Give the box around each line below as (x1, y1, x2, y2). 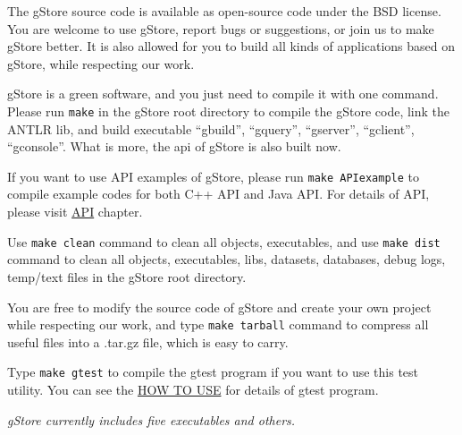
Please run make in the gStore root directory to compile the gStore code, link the (7, 101, 450, 120)
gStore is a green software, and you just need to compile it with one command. (7, 84, 439, 103)
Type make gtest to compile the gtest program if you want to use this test (7, 362, 419, 381)
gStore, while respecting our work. (7, 54, 195, 72)
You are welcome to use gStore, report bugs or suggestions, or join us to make (7, 19, 434, 38)
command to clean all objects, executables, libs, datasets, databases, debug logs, (7, 250, 446, 269)
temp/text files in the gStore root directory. (7, 267, 247, 286)
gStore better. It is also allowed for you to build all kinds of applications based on (7, 37, 456, 55)
